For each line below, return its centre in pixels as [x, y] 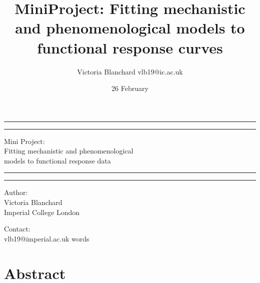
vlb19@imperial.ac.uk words [47, 238]
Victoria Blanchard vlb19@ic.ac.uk [130, 71]
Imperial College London [42, 212]
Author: [16, 192]
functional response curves [130, 47]
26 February [130, 88]
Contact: [17, 229]
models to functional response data [57, 160]
